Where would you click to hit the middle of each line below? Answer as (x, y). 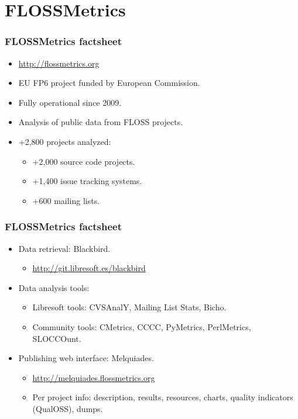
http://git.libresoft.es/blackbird (89, 268)
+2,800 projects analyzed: (65, 141)
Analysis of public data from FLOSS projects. (101, 122)
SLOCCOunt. (57, 338)
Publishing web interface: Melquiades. (86, 358)
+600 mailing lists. (66, 200)
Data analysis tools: (54, 287)
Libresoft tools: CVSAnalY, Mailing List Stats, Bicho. (129, 307)
